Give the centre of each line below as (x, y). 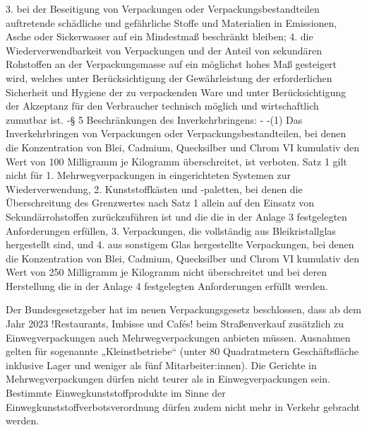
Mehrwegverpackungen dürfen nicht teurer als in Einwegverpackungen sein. (168, 379)
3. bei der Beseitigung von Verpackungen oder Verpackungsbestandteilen (163, 8)
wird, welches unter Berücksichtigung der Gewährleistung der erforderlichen (169, 77)
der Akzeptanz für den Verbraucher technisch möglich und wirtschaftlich (162, 106)
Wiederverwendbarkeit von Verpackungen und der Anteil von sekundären (164, 50)
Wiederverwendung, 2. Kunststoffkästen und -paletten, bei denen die (154, 188)
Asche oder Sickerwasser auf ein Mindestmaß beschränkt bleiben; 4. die (160, 36)
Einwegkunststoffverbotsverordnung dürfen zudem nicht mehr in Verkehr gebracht (183, 406)
